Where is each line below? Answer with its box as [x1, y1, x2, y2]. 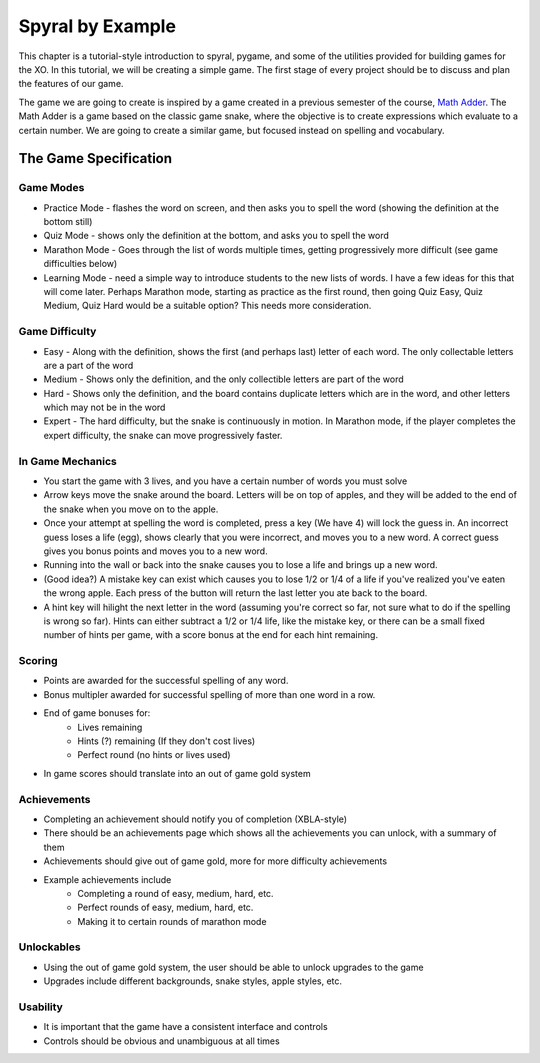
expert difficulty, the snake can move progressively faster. [43, 429, 283, 441]
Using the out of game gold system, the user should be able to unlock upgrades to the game [43, 961, 424, 973]
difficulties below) [43, 258, 118, 270]
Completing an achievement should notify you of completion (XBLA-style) [43, 813, 348, 825]
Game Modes [18, 181, 85, 195]
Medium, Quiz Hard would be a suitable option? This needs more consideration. [43, 300, 372, 312]
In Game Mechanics [18, 454, 117, 468]
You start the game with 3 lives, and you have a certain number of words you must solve [43, 475, 408, 487]
